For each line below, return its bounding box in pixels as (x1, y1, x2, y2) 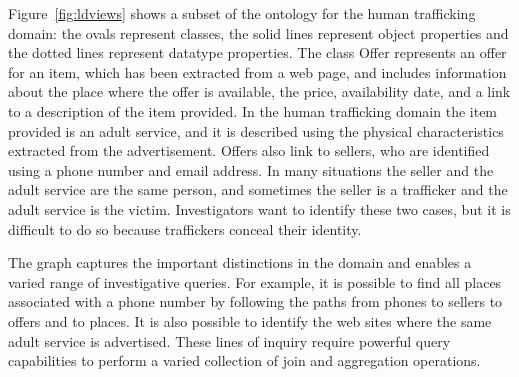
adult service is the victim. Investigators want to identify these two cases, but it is (8, 198, 511, 219)
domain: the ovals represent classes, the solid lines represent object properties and (8, 22, 509, 43)
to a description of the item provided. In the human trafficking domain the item (8, 100, 498, 121)
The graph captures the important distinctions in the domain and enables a (8, 252, 472, 273)
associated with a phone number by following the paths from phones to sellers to (8, 291, 503, 312)
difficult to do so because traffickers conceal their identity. (8, 218, 362, 239)
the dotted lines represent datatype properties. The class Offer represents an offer (8, 42, 507, 63)
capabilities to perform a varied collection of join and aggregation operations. (8, 350, 481, 371)
